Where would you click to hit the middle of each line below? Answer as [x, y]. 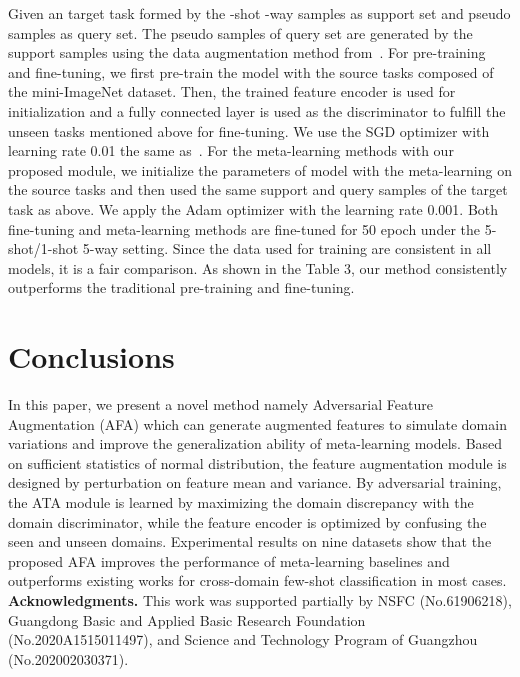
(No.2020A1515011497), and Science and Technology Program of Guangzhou [243, 639]
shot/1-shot [43, 248]
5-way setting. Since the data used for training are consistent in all [287, 248]
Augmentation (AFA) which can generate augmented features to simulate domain [257, 423]
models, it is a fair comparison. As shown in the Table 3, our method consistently [258, 267]
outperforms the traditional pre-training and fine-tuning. [181, 287]
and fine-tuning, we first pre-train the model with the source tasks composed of [251, 71]
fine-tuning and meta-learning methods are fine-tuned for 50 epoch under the [244, 228]
